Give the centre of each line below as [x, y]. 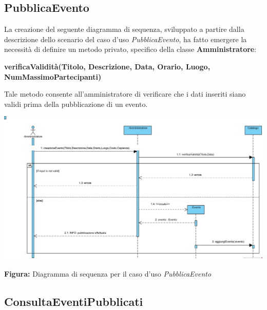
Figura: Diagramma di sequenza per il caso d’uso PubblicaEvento [108, 274]
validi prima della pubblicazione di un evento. [76, 104]
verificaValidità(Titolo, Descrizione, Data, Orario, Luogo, [107, 66]
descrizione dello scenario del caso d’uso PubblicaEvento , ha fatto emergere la [126, 39]
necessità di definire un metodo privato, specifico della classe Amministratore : [130, 49]
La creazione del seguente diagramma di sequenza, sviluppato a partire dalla [124, 29]
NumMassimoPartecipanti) [53, 76]
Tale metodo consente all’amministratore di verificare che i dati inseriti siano [125, 94]
